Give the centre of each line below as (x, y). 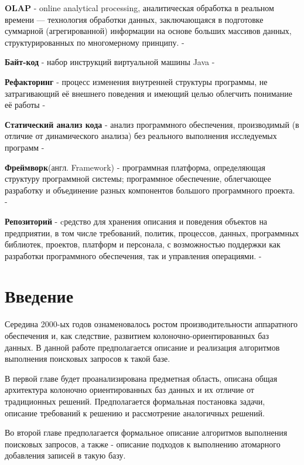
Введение (39, 296)
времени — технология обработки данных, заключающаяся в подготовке (134, 19)
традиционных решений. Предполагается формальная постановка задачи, (135, 401)
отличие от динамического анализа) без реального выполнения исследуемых (141, 136)
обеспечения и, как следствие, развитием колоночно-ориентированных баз (137, 335)
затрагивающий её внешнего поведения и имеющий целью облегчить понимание (148, 93)
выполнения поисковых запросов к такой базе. (88, 359)
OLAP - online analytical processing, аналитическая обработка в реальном (139, 8)
